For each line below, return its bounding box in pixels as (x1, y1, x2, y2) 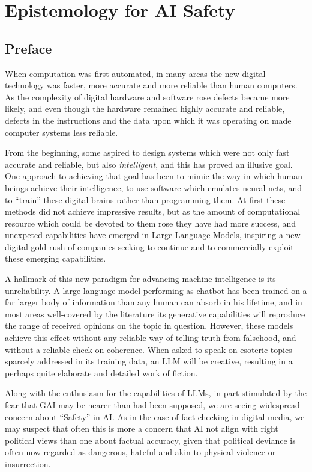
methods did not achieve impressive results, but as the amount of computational (5, 205, 301, 218)
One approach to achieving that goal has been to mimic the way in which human (5, 170, 302, 182)
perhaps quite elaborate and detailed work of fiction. (5, 366, 198, 379)
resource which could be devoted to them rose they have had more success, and (5, 216, 296, 229)
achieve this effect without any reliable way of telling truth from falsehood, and (5, 331, 296, 344)
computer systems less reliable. (5, 126, 118, 138)
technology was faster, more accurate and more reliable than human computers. (5, 79, 298, 91)
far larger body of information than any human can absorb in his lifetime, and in (5, 296, 302, 308)
